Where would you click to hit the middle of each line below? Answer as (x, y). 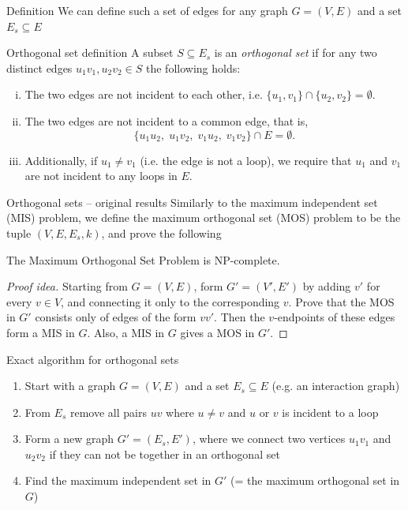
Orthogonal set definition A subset (90, 52)
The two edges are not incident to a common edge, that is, (167, 120)
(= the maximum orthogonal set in (315, 480)
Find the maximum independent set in (118, 480)
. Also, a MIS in (126, 332)
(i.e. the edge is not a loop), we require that (246, 160)
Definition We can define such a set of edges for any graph (147, 10)
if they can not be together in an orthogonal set (165, 454)
